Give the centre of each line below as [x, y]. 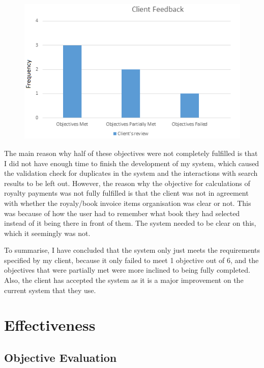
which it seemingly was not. [47, 233]
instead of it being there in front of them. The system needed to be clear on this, [130, 223]
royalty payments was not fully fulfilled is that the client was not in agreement [126, 193]
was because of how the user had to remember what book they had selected [122, 213]
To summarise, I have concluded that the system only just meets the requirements [132, 250]
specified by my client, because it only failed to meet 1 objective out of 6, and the [131, 260]
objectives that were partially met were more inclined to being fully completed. [127, 270]
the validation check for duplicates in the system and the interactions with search [131, 173]
